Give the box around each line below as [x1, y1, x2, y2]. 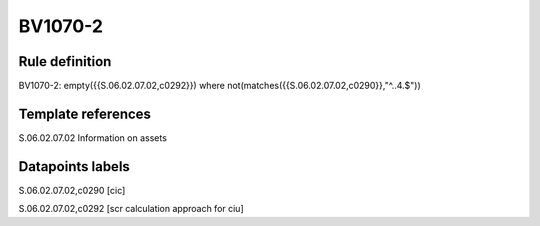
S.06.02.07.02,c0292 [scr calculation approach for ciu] [18, 203, 244, 215]
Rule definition [18, 53, 112, 70]
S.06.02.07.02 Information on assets [18, 131, 167, 144]
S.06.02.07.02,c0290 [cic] [18, 184, 126, 196]
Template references [18, 105, 152, 122]
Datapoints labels [18, 158, 130, 175]
